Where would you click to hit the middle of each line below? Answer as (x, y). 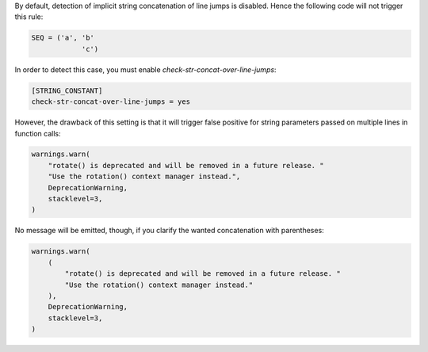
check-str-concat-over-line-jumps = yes (111, 102)
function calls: (38, 133)
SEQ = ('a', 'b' (63, 38)
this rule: (29, 17)
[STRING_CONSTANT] (67, 90)
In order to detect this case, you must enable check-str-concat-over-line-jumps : (145, 69)
